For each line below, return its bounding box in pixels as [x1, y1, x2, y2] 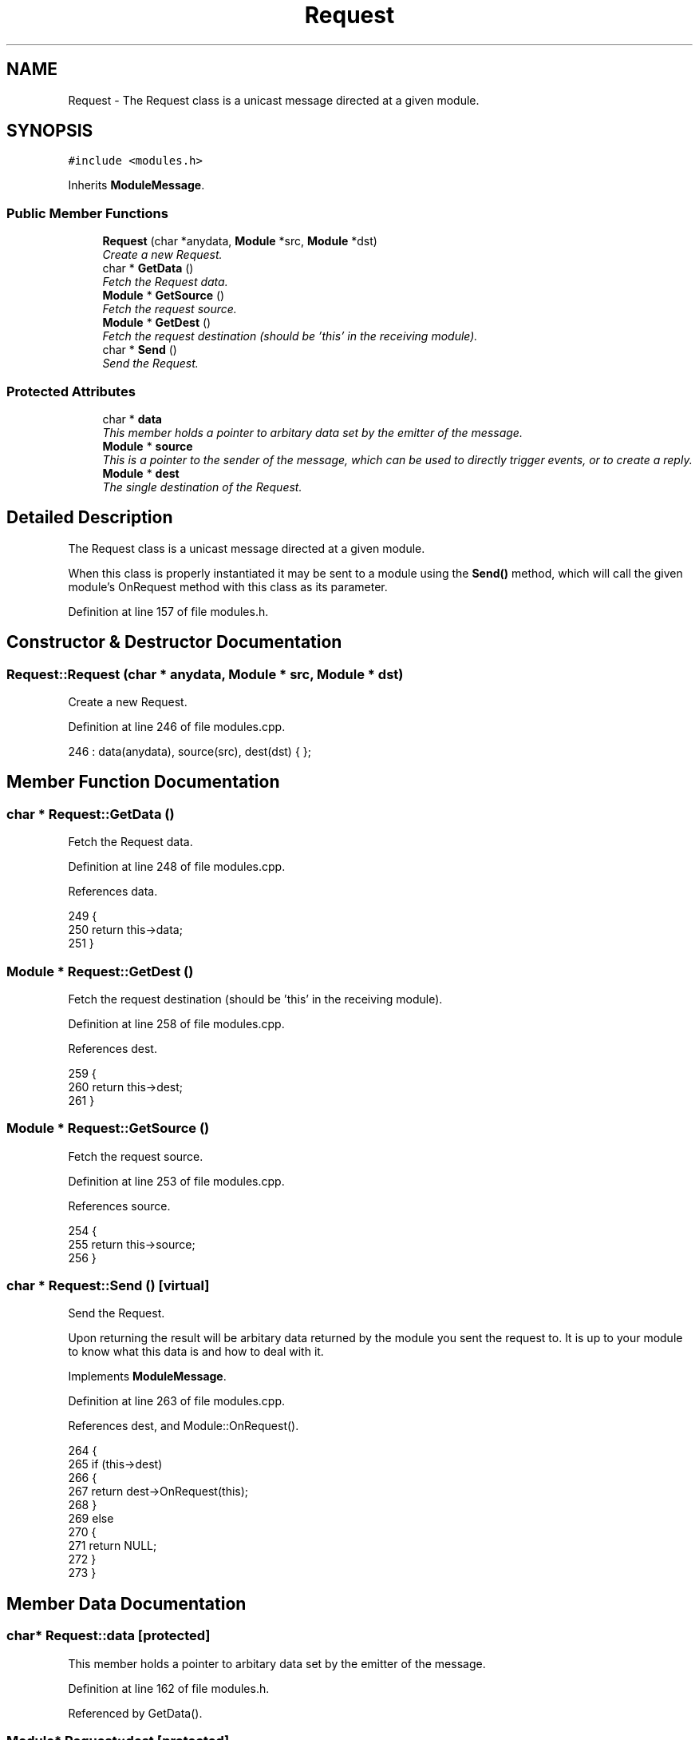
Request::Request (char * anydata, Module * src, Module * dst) [6, 665, 404, 682]
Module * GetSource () [102, 288, 225, 303]
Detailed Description [6, 507, 173, 528]
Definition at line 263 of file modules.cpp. [68, 1394, 286, 1408]
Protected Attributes [6, 383, 136, 399]
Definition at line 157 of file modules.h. [68, 604, 269, 618]
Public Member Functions [6, 205, 168, 221]
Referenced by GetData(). [68, 1706, 203, 1720]
